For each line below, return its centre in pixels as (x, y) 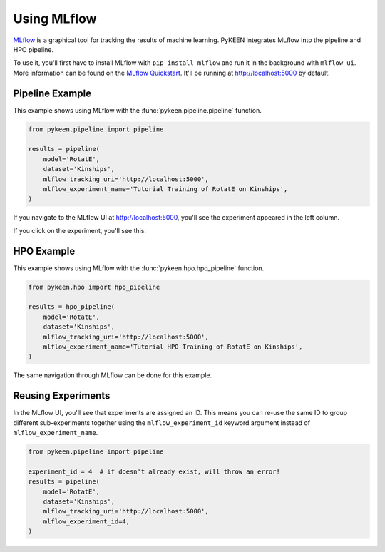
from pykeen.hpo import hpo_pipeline (94, 287)
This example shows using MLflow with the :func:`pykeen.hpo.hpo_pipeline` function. (139, 268)
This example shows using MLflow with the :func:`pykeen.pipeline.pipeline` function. (137, 110)
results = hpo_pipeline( (72, 307)
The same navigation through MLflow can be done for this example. (113, 375)
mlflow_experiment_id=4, (87, 521)
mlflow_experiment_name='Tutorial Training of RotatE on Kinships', (165, 189)
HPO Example (44, 251)
